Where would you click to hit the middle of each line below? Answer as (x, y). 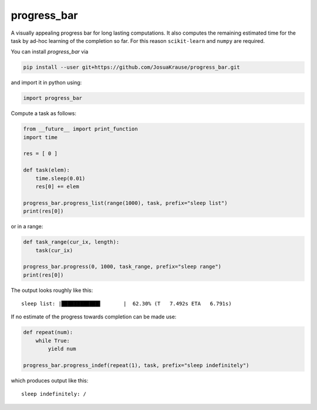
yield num (62, 349)
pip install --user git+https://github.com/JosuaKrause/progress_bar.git (131, 67)
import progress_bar (53, 98)
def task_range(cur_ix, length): (71, 242)
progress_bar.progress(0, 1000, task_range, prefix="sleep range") (122, 267)
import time (41, 137)
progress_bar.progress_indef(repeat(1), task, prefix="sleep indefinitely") (136, 365)
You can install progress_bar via (50, 52)
